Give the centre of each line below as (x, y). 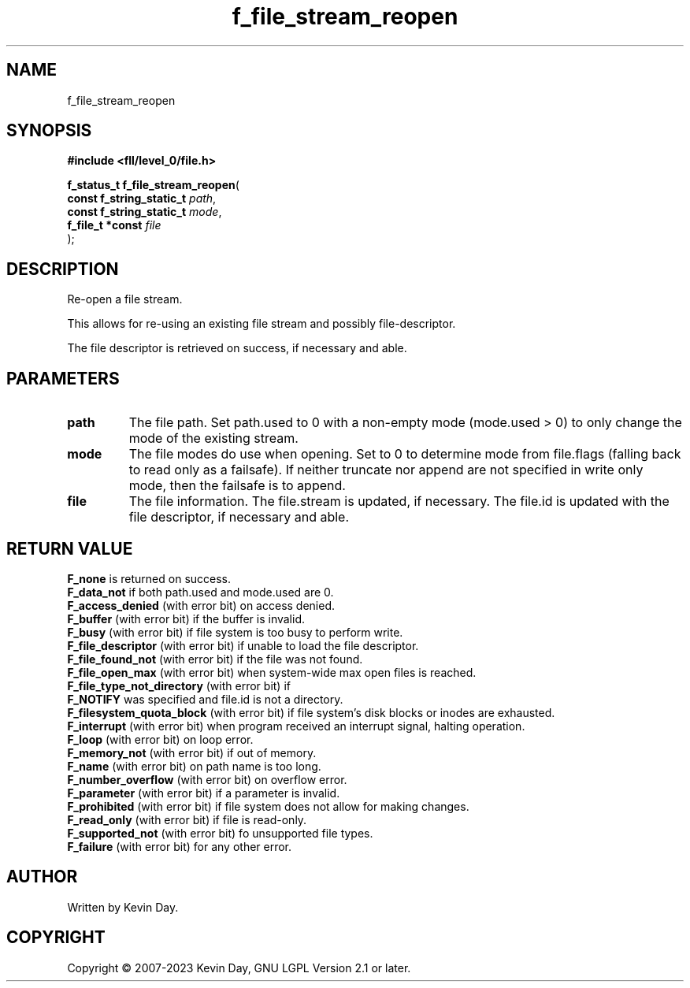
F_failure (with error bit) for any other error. (180, 846)
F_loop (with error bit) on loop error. (160, 739)
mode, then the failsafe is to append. (237, 486)
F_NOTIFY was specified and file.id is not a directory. (205, 699)
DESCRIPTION (63, 269)
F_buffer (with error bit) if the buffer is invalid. (186, 618)
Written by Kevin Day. (123, 907)
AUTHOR (42, 877)
